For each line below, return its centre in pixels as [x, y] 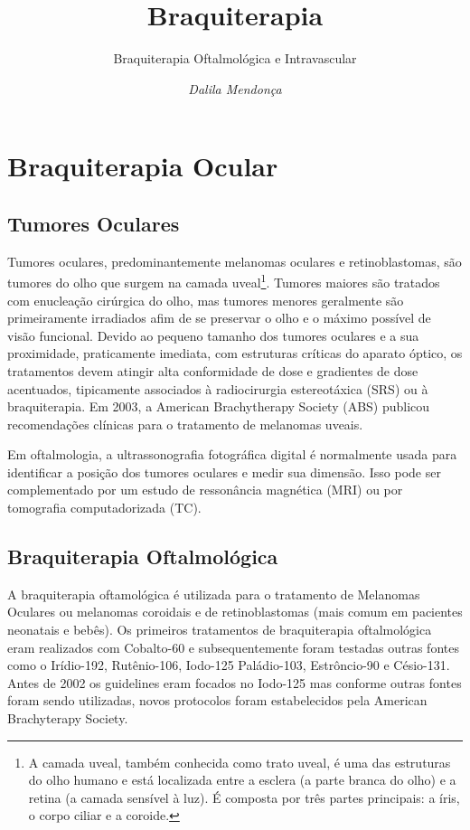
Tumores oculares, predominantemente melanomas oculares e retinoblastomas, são [235, 261]
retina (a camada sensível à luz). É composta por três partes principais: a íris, [244, 797]
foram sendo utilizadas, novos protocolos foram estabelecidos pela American [217, 700]
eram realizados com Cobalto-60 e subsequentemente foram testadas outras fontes [233, 647]
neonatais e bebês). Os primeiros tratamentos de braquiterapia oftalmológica [220, 630]
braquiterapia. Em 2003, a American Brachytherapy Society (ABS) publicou [219, 406]
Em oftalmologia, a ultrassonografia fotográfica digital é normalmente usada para [232, 454]
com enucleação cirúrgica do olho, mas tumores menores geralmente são [206, 300]
